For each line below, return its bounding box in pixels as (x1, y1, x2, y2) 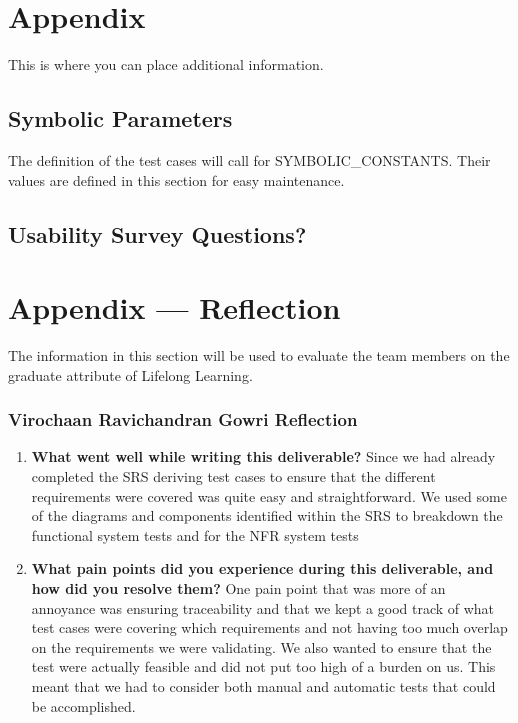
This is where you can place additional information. (8, 54, 324, 75)
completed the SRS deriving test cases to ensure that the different (31, 466, 436, 487)
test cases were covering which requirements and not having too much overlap (31, 617, 508, 638)
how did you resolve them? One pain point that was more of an (31, 577, 446, 598)
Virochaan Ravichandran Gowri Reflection (8, 407, 358, 432)
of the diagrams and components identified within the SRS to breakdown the (31, 505, 503, 526)
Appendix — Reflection (8, 287, 341, 328)
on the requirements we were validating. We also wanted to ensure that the (31, 636, 492, 657)
